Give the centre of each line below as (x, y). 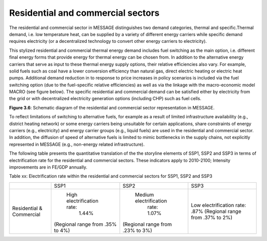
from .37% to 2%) (212, 217)
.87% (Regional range (216, 211)
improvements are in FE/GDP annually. (48, 167)
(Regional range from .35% (85, 224)
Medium (144, 195)
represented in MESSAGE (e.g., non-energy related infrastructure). (77, 144)
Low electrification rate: (219, 205)
